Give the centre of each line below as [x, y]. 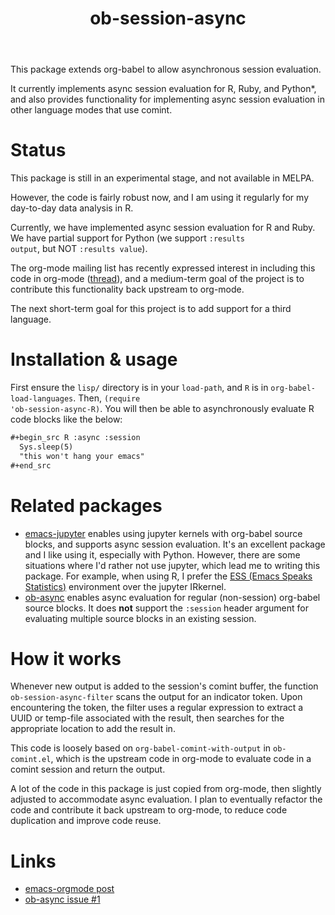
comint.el [31, 760]
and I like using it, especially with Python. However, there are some [162, 554]
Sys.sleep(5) [46, 447]
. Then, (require [107, 398]
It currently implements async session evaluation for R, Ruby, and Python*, [163, 89]
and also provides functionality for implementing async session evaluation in [167, 99]
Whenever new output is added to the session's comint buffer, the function [164, 686]
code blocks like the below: [66, 419]
